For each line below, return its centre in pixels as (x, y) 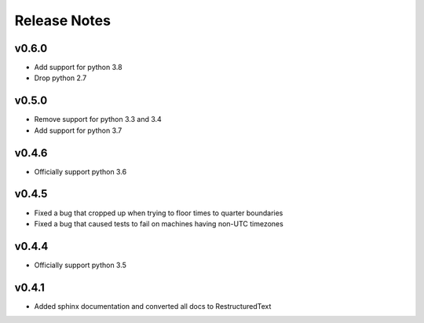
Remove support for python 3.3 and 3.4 (98, 119)
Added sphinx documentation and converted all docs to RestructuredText (153, 306)
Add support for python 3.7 (78, 130)
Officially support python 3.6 (80, 171)
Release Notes (63, 20)
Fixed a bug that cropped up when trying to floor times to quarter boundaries (159, 213)
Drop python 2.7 (60, 78)
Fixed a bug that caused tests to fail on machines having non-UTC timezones (159, 223)
